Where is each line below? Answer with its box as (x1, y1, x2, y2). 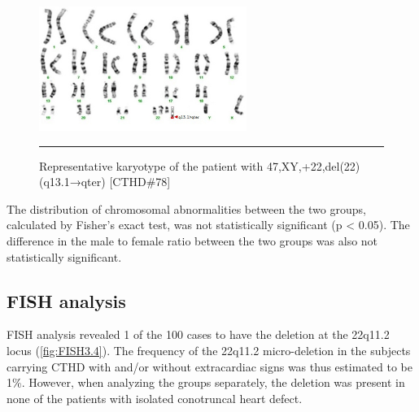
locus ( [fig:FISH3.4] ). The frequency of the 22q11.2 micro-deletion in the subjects (7, 341, 411, 358)
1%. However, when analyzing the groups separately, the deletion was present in (7, 374, 405, 391)
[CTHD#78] (109, 173, 171, 190)
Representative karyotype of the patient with (39, 157, 264, 174)
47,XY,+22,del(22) (266, 157, 360, 174)
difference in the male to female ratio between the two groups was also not (7, 232, 378, 249)
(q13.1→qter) (39, 173, 106, 190)
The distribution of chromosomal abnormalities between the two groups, (7, 200, 366, 217)
